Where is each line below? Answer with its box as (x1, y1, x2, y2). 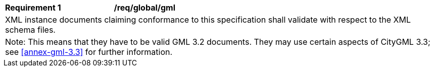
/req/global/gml (114, 3, 176, 13)
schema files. (5, 25, 56, 35)
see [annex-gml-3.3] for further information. (5, 47, 173, 57)
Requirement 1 (5, 3, 61, 13)
